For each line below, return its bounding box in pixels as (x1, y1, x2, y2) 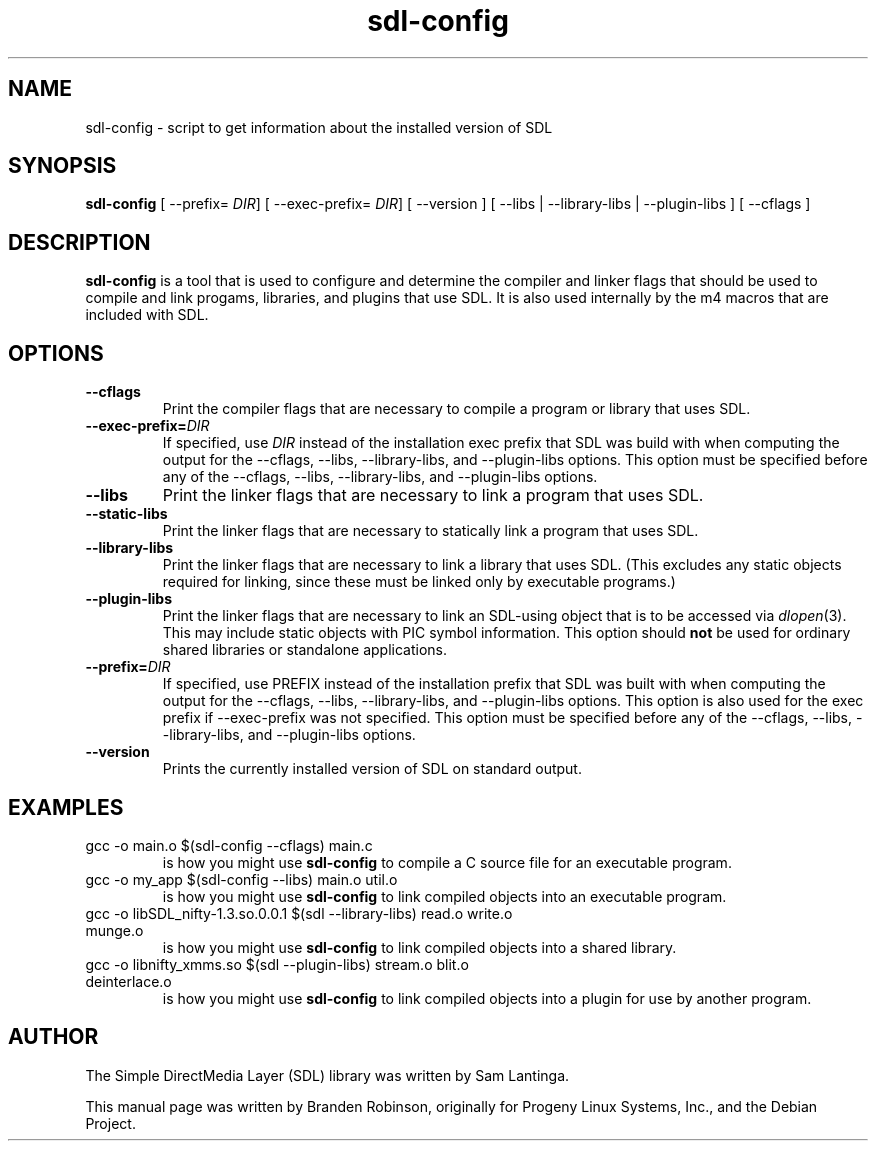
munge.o (85, 921, 144, 939)
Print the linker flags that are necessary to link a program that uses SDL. (162, 485, 704, 506)
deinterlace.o (85, 972, 172, 990)
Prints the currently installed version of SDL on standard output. (162, 760, 582, 778)
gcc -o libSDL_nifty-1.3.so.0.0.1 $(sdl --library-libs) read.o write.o (85, 904, 513, 922)
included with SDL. (85, 306, 209, 324)
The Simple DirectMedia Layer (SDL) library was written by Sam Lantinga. (85, 1066, 570, 1084)
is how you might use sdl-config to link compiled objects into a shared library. (162, 938, 677, 956)
